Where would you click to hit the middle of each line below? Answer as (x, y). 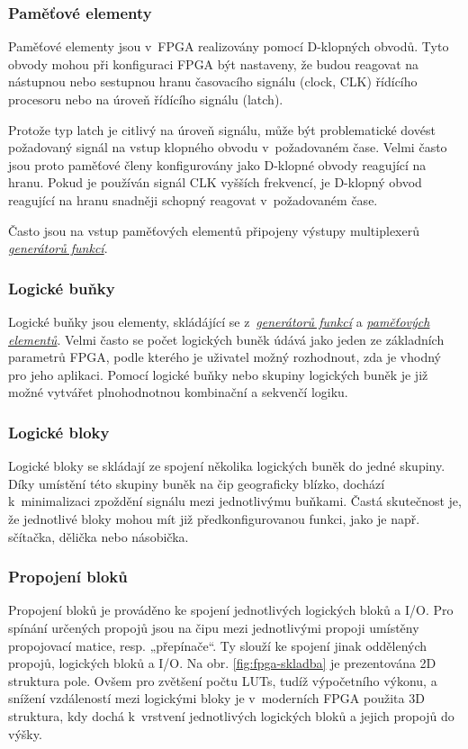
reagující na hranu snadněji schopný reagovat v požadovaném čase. (193, 199)
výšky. (25, 733)
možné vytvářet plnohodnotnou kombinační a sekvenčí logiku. (178, 392)
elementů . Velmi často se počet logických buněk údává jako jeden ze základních (226, 339)
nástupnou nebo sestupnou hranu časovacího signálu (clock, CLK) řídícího (213, 81)
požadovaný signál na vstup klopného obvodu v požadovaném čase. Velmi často (228, 147)
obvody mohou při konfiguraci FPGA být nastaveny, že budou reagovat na (214, 63)
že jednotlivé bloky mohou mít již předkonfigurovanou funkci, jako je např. (214, 518)
